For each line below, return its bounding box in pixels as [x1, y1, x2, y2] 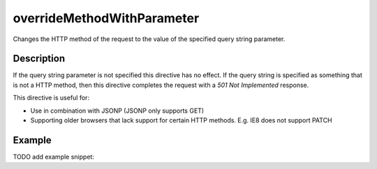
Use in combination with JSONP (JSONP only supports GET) [30, 106, 205, 115]
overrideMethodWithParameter [13, 10, 200, 26]
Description [13, 53, 66, 65]
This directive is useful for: [13, 94, 90, 102]
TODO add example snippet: [13, 152, 94, 161]
